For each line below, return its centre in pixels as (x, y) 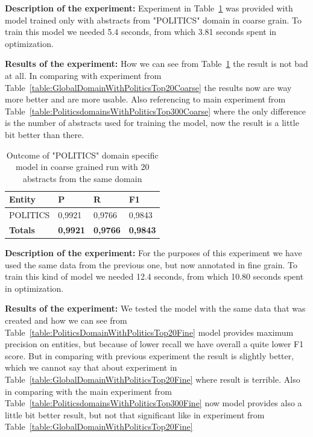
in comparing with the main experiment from (89, 391)
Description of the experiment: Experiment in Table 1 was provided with (149, 8)
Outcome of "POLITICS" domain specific (82, 155)
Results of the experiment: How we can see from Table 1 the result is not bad (156, 64)
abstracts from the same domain (82, 178)
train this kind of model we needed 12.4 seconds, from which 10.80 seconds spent (154, 276)
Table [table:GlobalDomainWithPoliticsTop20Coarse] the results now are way (148, 87)
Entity (23, 199)
